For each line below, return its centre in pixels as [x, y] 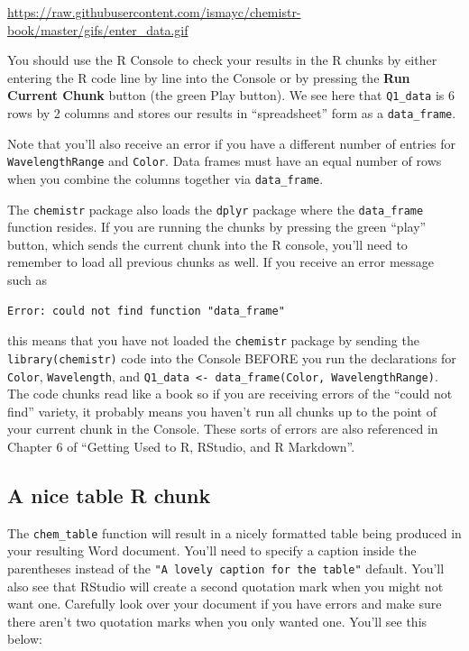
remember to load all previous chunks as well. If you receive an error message [221, 262]
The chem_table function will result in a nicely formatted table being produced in [234, 532]
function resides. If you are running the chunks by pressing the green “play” [217, 227]
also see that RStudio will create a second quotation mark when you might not [225, 586]
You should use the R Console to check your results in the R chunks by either [222, 60]
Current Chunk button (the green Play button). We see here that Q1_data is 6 [231, 95]
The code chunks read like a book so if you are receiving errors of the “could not [230, 394]
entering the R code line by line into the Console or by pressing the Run [209, 77]
